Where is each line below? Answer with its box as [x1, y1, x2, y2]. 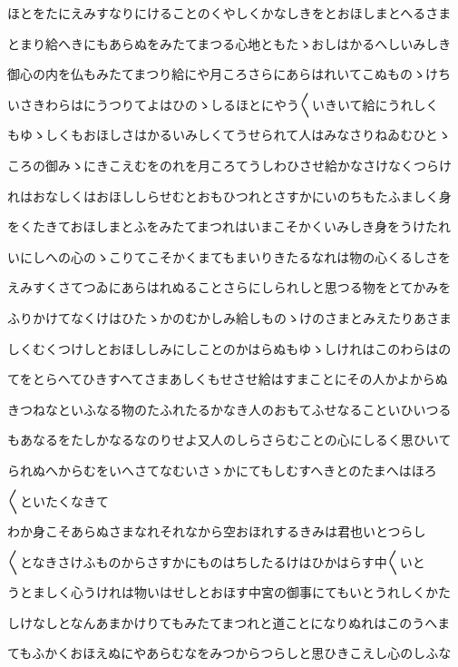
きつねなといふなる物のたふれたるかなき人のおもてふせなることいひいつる [7, 399, 452, 418]
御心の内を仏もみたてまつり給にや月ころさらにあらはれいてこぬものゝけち [7, 64, 451, 83]
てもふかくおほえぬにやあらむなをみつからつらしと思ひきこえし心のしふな [7, 643, 452, 662]
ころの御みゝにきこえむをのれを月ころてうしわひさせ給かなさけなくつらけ [7, 155, 452, 174]
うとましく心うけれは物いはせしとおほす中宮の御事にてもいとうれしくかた [7, 583, 452, 602]
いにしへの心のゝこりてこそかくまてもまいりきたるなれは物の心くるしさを [7, 247, 452, 266]
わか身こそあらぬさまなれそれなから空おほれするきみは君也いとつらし [7, 522, 426, 541]
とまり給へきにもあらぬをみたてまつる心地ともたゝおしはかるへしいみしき [7, 34, 452, 53]
